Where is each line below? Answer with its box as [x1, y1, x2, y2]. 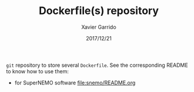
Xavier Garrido [81, 23, 116, 30]
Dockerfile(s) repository [38, 4, 159, 18]
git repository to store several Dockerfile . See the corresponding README [6, 62, 188, 69]
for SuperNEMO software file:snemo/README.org [14, 79, 136, 86]
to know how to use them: [6, 67, 69, 74]
